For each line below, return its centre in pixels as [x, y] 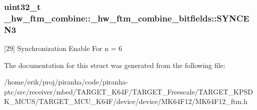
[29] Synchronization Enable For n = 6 [63, 48]
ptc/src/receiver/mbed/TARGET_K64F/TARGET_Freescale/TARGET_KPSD [128, 91]
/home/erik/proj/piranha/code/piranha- [66, 82]
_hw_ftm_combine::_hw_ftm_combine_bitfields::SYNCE [127, 18]
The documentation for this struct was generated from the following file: [115, 65]
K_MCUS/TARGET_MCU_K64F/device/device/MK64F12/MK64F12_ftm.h [126, 101]
